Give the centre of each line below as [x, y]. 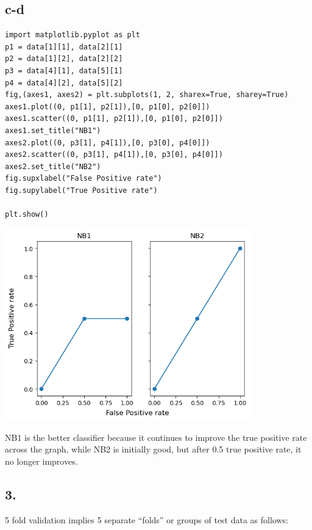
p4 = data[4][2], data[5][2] [64, 83]
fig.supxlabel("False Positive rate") [83, 179]
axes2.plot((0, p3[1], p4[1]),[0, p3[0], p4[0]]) [108, 143]
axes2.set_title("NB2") [53, 166]
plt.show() [27, 215]
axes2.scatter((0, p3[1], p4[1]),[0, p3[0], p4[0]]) [114, 155]
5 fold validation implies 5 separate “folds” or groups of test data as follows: [147, 519]
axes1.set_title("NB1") [53, 130]
